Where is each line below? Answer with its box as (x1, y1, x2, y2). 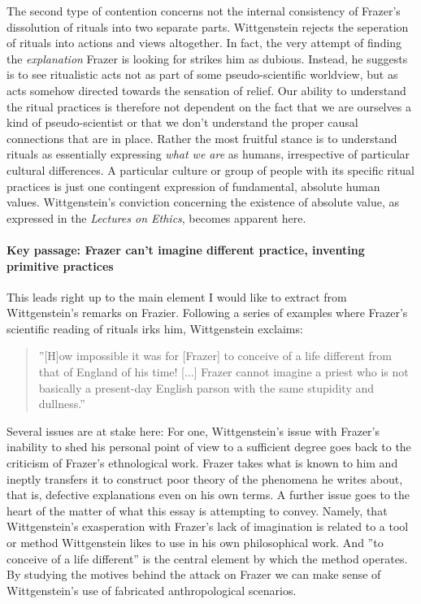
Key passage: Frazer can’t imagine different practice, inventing (7, 241, 365, 258)
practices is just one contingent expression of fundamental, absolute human (7, 177, 380, 194)
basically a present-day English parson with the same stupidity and (38, 379, 374, 396)
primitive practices (7, 257, 114, 274)
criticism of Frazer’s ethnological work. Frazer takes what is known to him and (7, 454, 398, 471)
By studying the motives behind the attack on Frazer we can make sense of (7, 566, 381, 583)
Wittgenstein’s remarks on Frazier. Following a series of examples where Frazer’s (7, 304, 408, 321)
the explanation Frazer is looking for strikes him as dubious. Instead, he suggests (7, 50, 408, 67)
